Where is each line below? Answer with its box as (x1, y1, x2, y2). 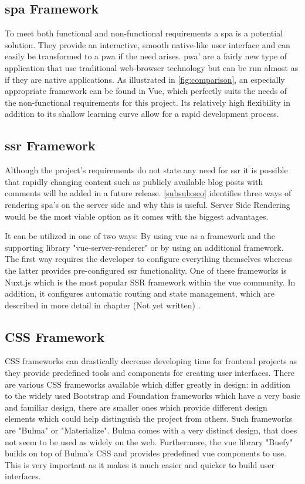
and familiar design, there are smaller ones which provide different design (5, 401, 267, 413)
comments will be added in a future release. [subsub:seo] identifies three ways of (5, 187, 292, 199)
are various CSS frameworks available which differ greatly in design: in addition (5, 378, 290, 390)
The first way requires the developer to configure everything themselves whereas (5, 253, 292, 265)
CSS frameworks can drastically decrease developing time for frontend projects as (5, 355, 297, 367)
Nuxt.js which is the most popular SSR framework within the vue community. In (5, 275, 296, 288)
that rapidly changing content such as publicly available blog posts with (5, 175, 263, 187)
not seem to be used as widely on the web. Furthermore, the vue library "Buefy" (5, 435, 293, 448)
